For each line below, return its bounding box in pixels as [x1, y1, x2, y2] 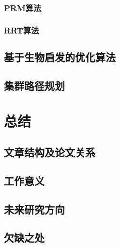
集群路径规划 [4, 78, 65, 93]
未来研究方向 [4, 201, 65, 216]
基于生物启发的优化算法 [4, 49, 116, 65]
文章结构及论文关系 [4, 145, 95, 160]
